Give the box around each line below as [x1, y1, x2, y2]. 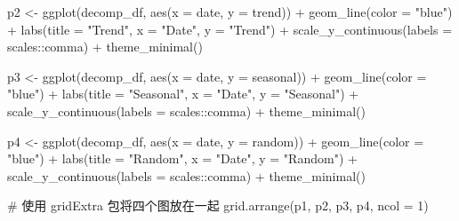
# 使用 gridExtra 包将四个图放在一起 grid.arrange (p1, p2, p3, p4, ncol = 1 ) [7, 196, 429, 215]
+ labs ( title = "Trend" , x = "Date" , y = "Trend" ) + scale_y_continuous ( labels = [7, 20, 453, 38]
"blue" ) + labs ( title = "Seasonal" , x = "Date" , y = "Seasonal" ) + [7, 84, 359, 103]
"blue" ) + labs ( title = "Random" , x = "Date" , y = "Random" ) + [7, 149, 358, 168]
